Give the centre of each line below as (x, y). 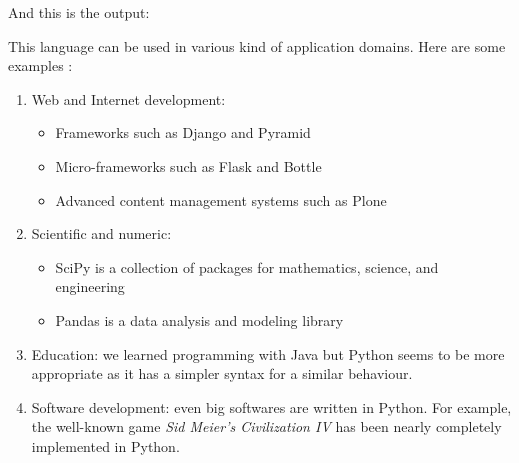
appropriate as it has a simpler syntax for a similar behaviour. (222, 373)
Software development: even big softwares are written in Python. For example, (271, 406)
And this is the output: (79, 12)
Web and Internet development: (128, 98)
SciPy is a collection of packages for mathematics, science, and (247, 266)
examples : (40, 65)
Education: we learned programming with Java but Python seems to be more (268, 353)
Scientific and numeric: (101, 233)
